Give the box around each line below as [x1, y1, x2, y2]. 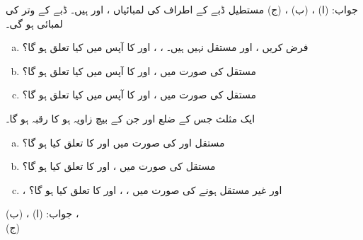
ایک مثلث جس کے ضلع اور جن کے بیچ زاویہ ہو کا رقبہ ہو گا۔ [6, 110, 255, 125]
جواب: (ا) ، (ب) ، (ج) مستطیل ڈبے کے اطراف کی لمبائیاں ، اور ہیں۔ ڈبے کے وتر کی [6, 2, 358, 16]
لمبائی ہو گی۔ [6, 16, 63, 30]
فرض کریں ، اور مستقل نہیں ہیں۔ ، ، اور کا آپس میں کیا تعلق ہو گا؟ [22, 40, 309, 55]
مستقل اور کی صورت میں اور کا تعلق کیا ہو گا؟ [22, 135, 225, 149]
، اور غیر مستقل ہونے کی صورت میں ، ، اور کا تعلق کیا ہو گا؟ [22, 182, 282, 197]
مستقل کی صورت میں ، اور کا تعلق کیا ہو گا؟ [22, 159, 216, 173]
